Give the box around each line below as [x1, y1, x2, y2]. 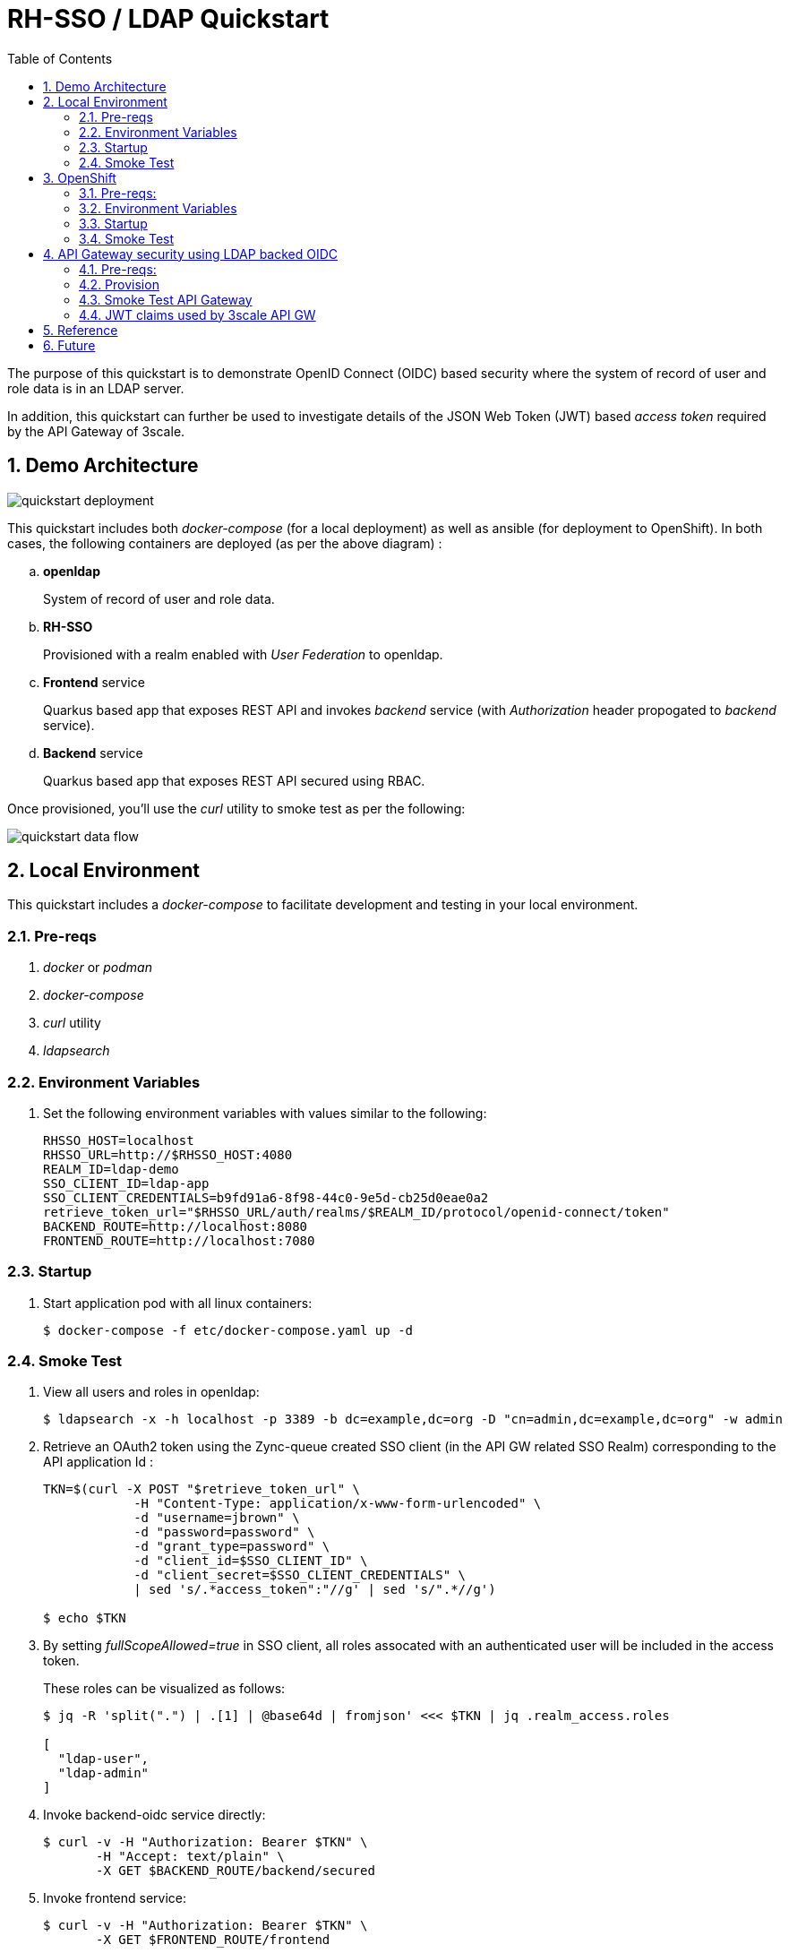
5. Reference [43, 322, 118, 338]
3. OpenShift [43, 169, 116, 185]
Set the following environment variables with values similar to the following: [43, 1105, 487, 1121]
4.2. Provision [79, 276, 159, 292]
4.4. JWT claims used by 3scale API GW [79, 306, 316, 323]
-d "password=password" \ [133, 1525, 315, 1540]
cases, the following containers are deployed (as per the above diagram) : [7, 535, 442, 551]
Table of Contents [7, 50, 113, 66]
